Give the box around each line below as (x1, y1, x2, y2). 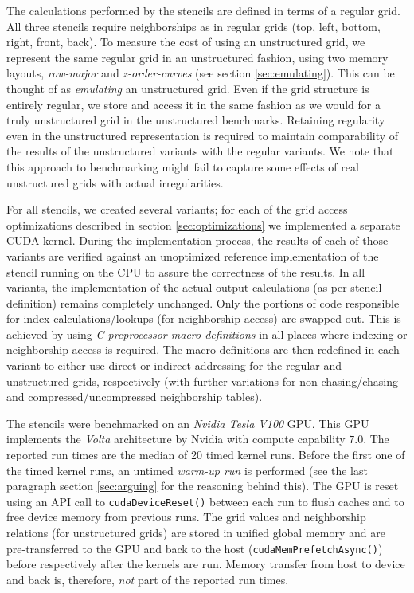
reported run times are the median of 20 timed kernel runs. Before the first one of (6, 446, 405, 463)
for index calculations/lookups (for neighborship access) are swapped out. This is (6, 310, 401, 327)
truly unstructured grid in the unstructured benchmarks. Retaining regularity (6, 112, 385, 128)
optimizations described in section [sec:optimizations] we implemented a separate (6, 216, 400, 233)
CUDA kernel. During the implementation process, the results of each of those (6, 232, 389, 249)
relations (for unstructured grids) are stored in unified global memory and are (6, 524, 385, 541)
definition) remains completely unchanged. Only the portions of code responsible (6, 294, 400, 311)
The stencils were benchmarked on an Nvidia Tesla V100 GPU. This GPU (6, 414, 369, 431)
